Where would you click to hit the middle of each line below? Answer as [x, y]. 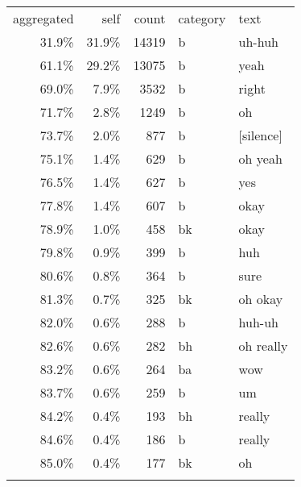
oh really [263, 345]
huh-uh [258, 322]
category [202, 18]
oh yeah [260, 158]
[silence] [260, 135]
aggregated [43, 18]
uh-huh [258, 42]
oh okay [261, 299]
